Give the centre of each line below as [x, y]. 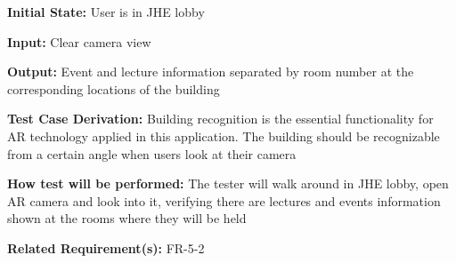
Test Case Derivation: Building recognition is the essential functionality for [220, 119]
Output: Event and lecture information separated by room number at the [211, 72]
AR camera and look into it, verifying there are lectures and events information [224, 200]
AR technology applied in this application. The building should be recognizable [224, 135]
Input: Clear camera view [79, 41]
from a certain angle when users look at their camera [152, 153]
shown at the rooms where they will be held [127, 218]
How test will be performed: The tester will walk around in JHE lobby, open [228, 183]
